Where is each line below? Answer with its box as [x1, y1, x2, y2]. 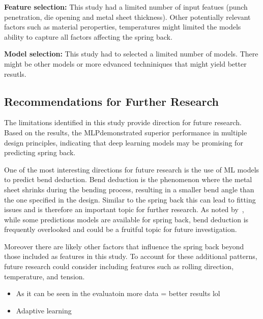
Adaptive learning [16, 305, 72, 315]
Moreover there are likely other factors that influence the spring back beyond [4, 241, 244, 251]
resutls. [4, 68, 26, 79]
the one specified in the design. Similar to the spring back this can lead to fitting [4, 194, 256, 205]
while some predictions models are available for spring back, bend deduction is [4, 214, 249, 224]
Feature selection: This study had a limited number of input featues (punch [4, 2, 248, 12]
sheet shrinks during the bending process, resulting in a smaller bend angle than [4, 184, 254, 194]
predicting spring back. [4, 147, 76, 158]
